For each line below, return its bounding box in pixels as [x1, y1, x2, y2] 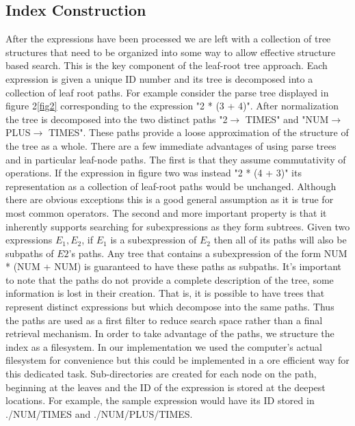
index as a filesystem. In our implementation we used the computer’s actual [5, 339, 322, 354]
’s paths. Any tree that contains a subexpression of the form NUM [68, 245, 347, 260]
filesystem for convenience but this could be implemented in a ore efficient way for [5, 353, 350, 367]
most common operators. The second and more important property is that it [5, 205, 327, 219]
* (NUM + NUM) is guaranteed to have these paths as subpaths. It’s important [5, 259, 341, 274]
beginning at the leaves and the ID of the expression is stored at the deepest [5, 380, 326, 394]
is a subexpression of [110, 232, 197, 247]
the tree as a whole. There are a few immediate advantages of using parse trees [5, 138, 337, 152]
